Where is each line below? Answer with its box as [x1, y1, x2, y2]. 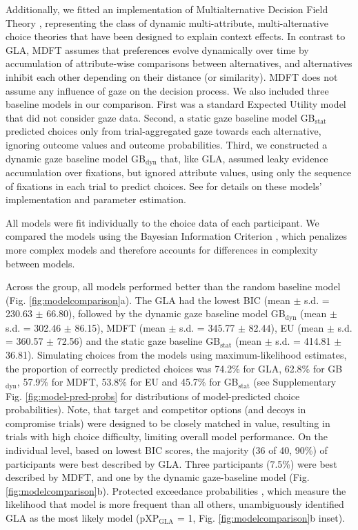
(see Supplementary [253, 375, 337, 389]
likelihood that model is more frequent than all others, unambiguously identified [6, 497, 344, 511]
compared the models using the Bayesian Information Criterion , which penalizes [6, 229, 347, 243]
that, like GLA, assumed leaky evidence [160, 151, 328, 165]
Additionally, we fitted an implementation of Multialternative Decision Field [6, 2, 328, 16]
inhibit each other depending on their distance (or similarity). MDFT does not [6, 69, 338, 84]
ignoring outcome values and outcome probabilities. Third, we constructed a [6, 137, 328, 151]
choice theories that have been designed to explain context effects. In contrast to [6, 29, 346, 44]
